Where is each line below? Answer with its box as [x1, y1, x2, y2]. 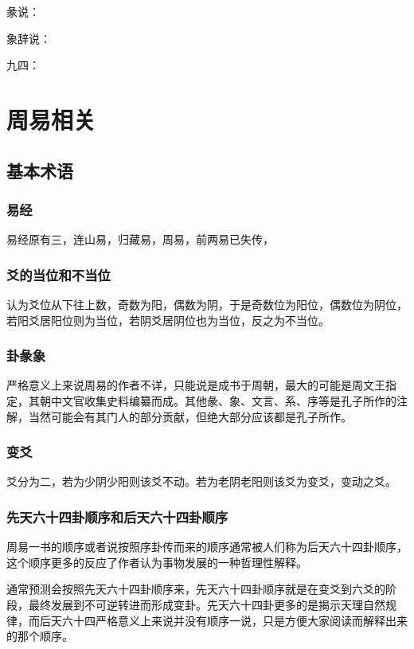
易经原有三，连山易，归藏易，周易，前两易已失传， [6, 231, 274, 248]
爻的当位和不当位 [6, 264, 111, 284]
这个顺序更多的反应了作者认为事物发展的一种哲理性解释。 [6, 553, 307, 570]
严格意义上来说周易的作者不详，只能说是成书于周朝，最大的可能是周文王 [6, 377, 385, 393]
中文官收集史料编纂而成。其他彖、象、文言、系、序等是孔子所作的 [50, 392, 396, 409]
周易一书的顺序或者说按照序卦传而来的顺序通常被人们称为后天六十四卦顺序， [6, 538, 408, 555]
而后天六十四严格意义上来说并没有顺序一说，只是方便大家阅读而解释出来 [28, 612, 408, 628]
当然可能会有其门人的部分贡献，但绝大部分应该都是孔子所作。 [28, 408, 352, 424]
